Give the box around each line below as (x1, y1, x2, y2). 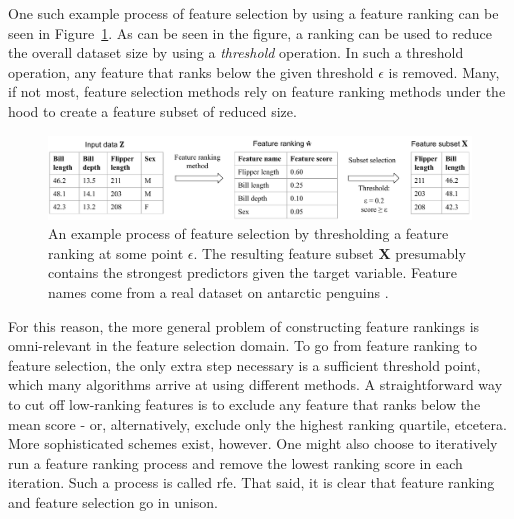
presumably (395, 242, 466, 263)
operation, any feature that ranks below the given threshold (8, 61, 374, 82)
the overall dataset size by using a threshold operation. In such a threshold (8, 42, 464, 63)
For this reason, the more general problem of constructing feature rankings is (8, 315, 480, 336)
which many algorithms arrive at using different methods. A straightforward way (8, 374, 503, 395)
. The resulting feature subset (193, 242, 374, 263)
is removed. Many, (388, 61, 500, 82)
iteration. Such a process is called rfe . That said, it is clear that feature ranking (8, 472, 495, 493)
